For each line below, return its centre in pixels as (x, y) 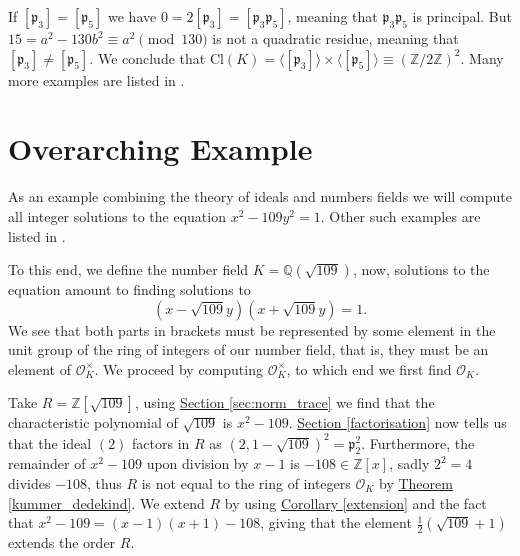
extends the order (62, 542)
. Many (482, 57)
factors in (161, 442)
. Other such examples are (400, 215)
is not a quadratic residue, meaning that (335, 38)
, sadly (409, 463)
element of (39, 368)
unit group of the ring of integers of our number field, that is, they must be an (248, 349)
